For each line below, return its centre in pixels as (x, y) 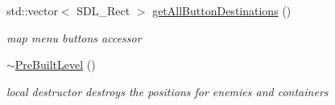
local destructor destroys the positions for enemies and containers (167, 91)
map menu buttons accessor (74, 37)
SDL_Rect (103, 10)
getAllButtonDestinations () (222, 10)
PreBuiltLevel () (55, 65)
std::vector (32, 10)
